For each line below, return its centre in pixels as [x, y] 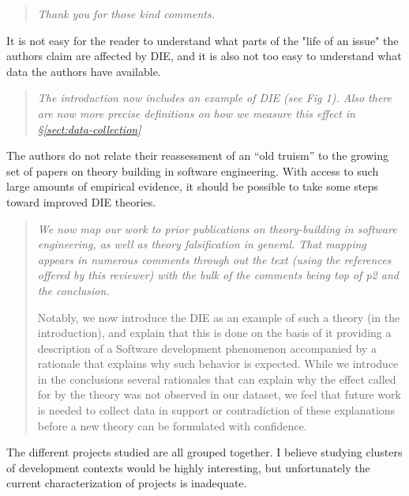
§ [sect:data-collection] [89, 129]
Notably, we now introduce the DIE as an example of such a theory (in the [219, 317]
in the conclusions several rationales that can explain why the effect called [217, 379]
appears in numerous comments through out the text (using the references [214, 259]
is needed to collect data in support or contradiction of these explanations [216, 410]
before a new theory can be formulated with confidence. [172, 425]
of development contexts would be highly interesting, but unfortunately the [188, 467]
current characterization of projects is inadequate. [127, 483]
